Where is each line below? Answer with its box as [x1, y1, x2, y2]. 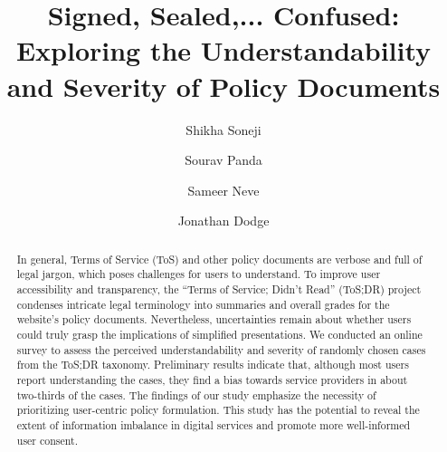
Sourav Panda [185, 150, 262, 169]
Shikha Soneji [185, 120, 262, 139]
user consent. [16, 432, 79, 447]
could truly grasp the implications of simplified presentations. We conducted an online [16, 326, 423, 341]
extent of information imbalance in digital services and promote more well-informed [16, 417, 411, 432]
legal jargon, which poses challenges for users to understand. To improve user [16, 266, 381, 282]
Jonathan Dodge [177, 211, 270, 230]
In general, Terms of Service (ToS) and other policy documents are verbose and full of [16, 251, 423, 266]
